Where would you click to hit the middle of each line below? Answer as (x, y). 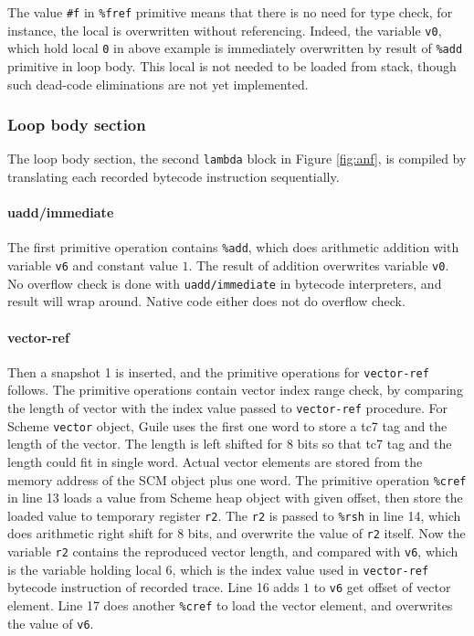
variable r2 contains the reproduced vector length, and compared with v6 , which (233, 551)
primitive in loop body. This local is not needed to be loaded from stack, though (232, 65)
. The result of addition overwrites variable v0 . (319, 265)
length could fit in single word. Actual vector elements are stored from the (215, 461)
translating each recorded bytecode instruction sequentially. (174, 177)
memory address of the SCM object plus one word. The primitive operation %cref (237, 479)
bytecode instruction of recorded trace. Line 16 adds (153, 587)
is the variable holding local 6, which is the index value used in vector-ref (218, 569)
